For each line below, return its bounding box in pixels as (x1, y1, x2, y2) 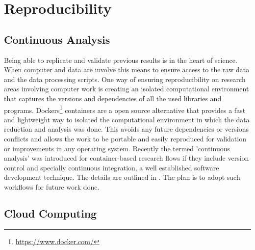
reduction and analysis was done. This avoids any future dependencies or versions (4, 124, 249, 134)
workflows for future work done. (4, 181, 100, 192)
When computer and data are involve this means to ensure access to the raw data (4, 64, 250, 75)
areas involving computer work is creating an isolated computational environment (4, 83, 249, 94)
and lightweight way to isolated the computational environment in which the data (4, 114, 250, 124)
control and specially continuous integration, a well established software (4, 162, 219, 172)
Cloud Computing (4, 205, 97, 221)
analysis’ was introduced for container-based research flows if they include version (4, 153, 249, 163)
